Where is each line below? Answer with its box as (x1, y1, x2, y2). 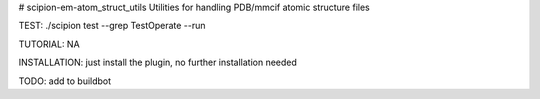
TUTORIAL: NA (18, 38, 80, 50)
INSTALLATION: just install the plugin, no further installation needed (18, 56, 297, 69)
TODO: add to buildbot (18, 75, 112, 87)
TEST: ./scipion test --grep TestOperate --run (18, 20, 206, 32)
